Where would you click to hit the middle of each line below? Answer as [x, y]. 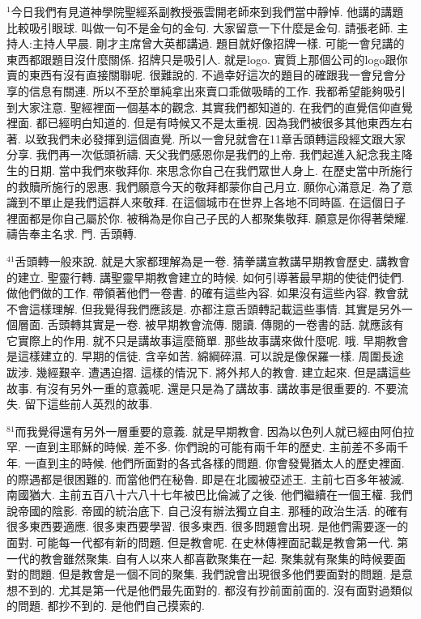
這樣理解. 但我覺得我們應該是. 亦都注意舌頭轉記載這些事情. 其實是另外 [215, 308]
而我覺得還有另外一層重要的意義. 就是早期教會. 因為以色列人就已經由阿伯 [209, 431]
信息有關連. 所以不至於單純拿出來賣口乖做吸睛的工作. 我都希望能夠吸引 [217, 90]
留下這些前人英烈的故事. [89, 404]
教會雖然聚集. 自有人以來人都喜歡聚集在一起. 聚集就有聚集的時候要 [217, 558]
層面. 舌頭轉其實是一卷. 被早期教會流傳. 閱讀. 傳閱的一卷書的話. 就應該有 [210, 324]
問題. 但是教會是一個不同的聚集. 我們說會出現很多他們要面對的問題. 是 [215, 574]
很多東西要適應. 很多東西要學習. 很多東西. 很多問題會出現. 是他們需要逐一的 [208, 526]
